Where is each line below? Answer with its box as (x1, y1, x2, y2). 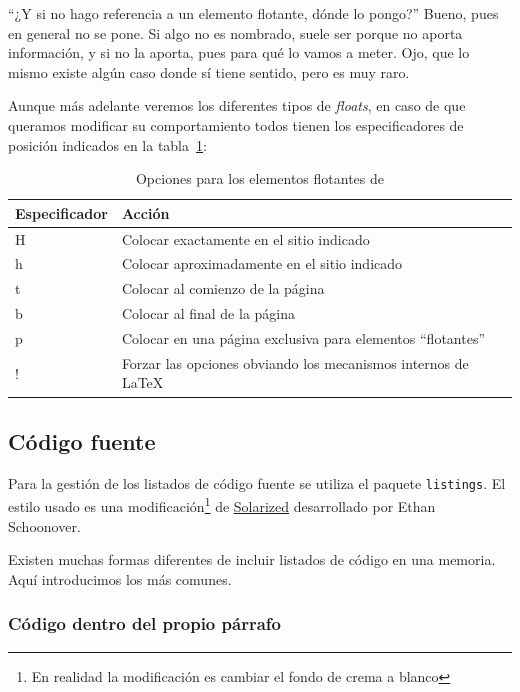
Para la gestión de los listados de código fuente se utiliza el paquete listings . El (8, 472, 506, 493)
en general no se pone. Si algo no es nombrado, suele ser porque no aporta (8, 22, 463, 43)
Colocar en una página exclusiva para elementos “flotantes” (121, 327, 486, 348)
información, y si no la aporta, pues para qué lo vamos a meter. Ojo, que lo (8, 42, 470, 63)
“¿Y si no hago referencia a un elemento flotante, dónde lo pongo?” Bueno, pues (8, 3, 499, 23)
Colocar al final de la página (121, 303, 295, 324)
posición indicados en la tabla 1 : (8, 134, 207, 155)
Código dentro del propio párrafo (8, 611, 281, 636)
